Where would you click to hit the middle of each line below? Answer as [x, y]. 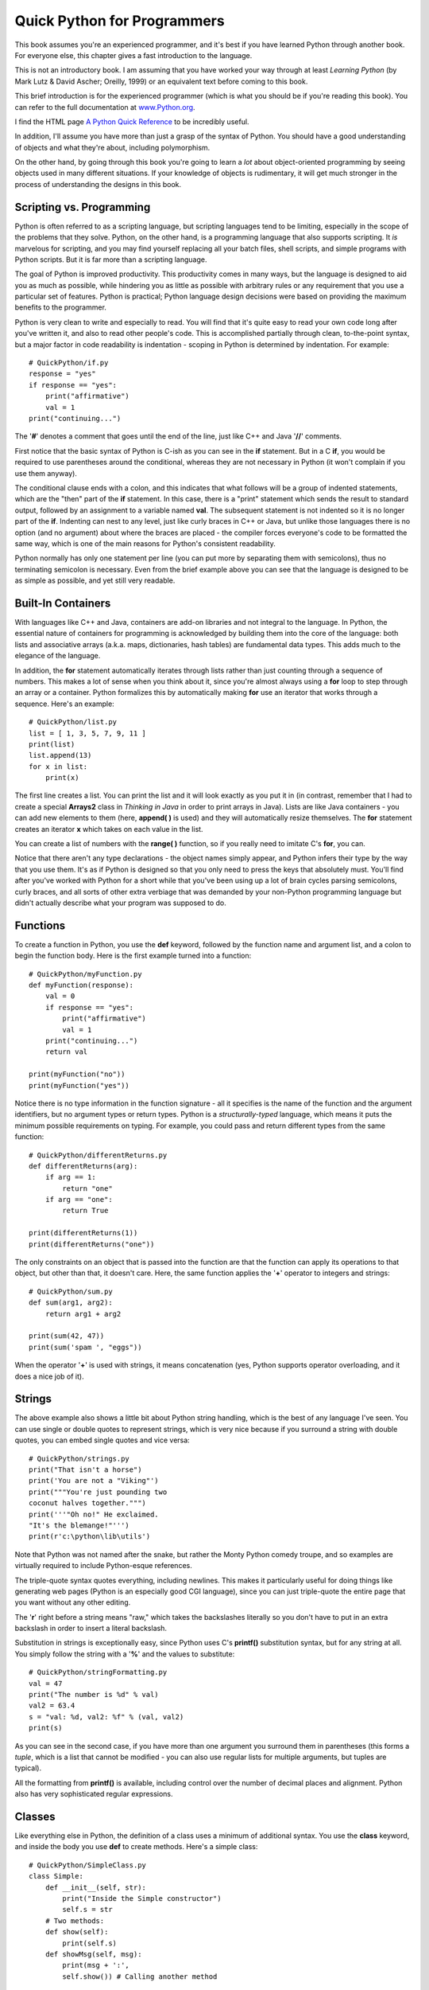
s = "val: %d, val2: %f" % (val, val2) [106, 1717]
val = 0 [60, 996]
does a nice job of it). [49, 1376]
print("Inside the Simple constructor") [142, 1899]
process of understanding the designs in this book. [98, 184]
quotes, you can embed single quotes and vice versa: [102, 1440]
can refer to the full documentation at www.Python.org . [105, 107]
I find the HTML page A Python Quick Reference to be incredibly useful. [132, 121]
